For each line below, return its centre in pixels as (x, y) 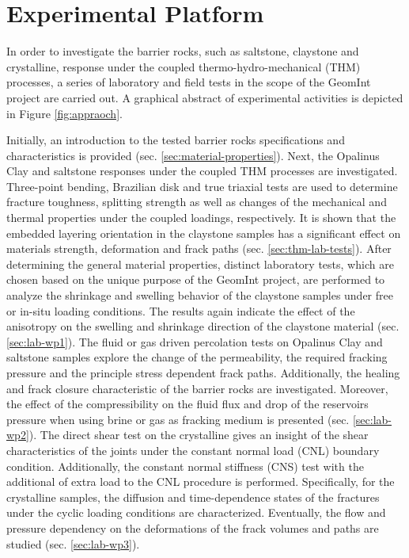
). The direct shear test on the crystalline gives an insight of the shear (199, 435)
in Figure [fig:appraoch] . (64, 113)
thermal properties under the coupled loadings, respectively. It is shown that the (201, 218)
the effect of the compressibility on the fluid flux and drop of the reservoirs (187, 404)
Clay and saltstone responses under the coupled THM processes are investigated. (202, 171)
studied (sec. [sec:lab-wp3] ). (73, 543)
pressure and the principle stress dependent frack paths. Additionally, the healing (203, 373)
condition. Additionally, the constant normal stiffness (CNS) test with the (185, 466)
